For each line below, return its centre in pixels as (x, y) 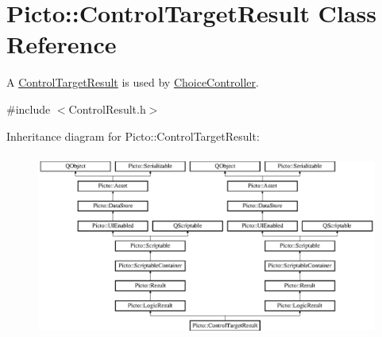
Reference (62, 44)
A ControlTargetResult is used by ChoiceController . (133, 82)
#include (29, 108)
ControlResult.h (107, 108)
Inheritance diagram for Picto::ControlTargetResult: (133, 136)
